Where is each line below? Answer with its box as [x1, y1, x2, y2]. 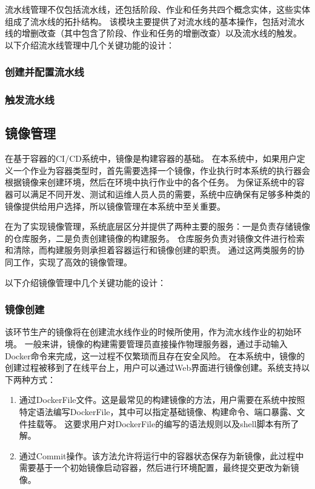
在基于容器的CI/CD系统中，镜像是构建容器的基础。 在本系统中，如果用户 [5, 152, 297, 165]
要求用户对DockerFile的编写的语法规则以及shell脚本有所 [73, 417, 291, 430]
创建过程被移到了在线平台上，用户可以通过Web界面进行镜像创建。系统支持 [5, 361, 302, 374]
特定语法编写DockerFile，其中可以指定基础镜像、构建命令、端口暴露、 [19, 405, 297, 417]
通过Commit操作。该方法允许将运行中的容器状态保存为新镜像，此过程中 [19, 449, 304, 462]
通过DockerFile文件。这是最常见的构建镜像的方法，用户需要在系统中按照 [19, 393, 305, 406]
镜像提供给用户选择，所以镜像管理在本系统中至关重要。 [5, 199, 225, 212]
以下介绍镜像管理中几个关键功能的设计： [5, 276, 166, 288]
